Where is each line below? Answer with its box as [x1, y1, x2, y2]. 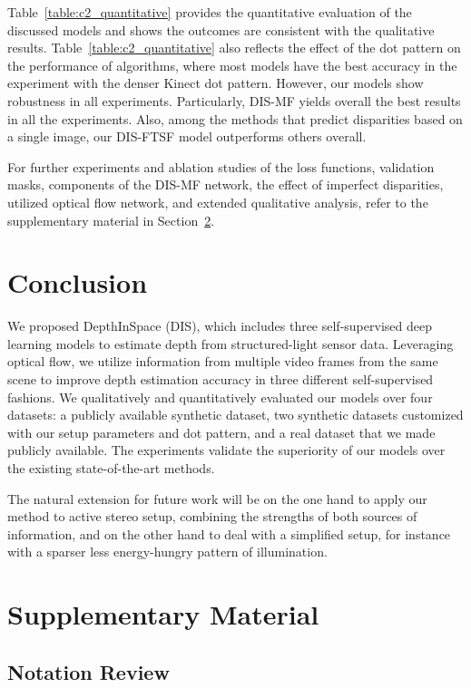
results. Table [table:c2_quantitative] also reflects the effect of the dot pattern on [7, 38, 461, 57]
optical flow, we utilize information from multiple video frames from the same [7, 352, 438, 371]
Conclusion [7, 264, 148, 301]
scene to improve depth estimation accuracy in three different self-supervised [7, 370, 434, 389]
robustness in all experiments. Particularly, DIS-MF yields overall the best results [7, 91, 461, 110]
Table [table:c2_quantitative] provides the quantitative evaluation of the [7, 3, 412, 21]
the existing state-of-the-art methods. [7, 459, 215, 477]
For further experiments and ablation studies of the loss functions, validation [7, 157, 435, 176]
